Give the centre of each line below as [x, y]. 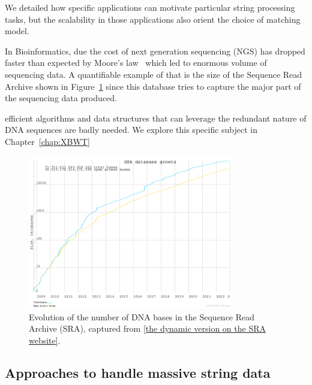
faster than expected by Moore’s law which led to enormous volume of [136, 63]
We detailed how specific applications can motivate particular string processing [150, 7]
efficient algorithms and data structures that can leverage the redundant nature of [156, 118]
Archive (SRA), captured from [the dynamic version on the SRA [147, 328]
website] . [45, 340]
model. [17, 31]
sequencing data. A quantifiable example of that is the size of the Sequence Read [154, 74]
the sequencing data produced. [61, 98]
